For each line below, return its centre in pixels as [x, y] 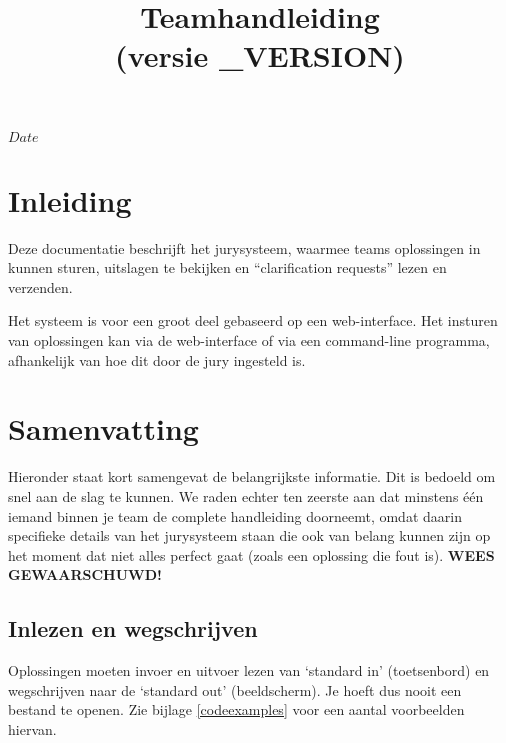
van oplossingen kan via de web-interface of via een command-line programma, [249, 340]
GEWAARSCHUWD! [85, 574]
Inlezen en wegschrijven [133, 628]
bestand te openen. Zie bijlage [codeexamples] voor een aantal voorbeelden [236, 709]
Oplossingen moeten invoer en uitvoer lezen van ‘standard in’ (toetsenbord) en [249, 670]
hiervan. [32, 728]
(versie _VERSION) [260, 55]
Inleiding [70, 199]
